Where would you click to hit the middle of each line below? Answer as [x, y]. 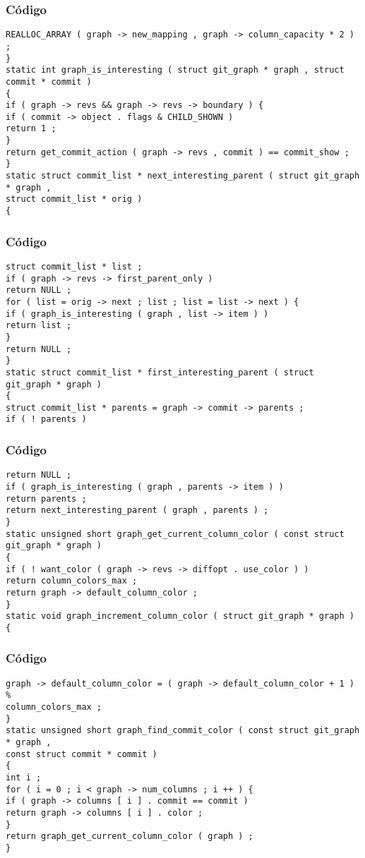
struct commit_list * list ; [74, 266]
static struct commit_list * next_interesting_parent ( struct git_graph [183, 176]
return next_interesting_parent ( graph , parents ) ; [137, 510]
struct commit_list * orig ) [74, 199]
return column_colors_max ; [72, 581]
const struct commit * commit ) [82, 754]
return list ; [39, 326]
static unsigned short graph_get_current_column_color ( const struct [175, 534]
